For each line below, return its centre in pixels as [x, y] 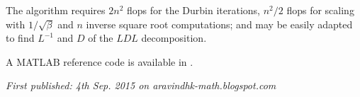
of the [101, 38]
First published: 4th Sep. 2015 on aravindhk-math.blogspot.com [141, 85]
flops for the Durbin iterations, [193, 10]
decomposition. [174, 38]
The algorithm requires [56, 10]
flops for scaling [320, 10]
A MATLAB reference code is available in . [100, 61]
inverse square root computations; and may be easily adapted [219, 24]
